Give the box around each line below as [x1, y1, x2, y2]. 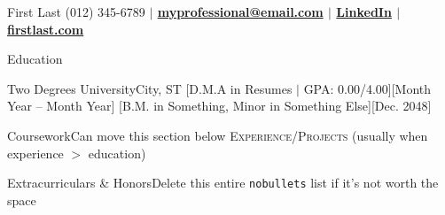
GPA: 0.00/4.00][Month [303, 79, 432, 97]
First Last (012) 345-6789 [7, 3, 145, 20]
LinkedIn [336, 3, 392, 20]
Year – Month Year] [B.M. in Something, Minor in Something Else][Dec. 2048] [7, 96, 432, 115]
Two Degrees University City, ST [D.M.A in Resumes [7, 79, 293, 97]
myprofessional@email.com [157, 3, 324, 20]
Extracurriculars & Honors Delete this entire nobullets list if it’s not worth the [7, 173, 439, 192]
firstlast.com [7, 19, 84, 38]
